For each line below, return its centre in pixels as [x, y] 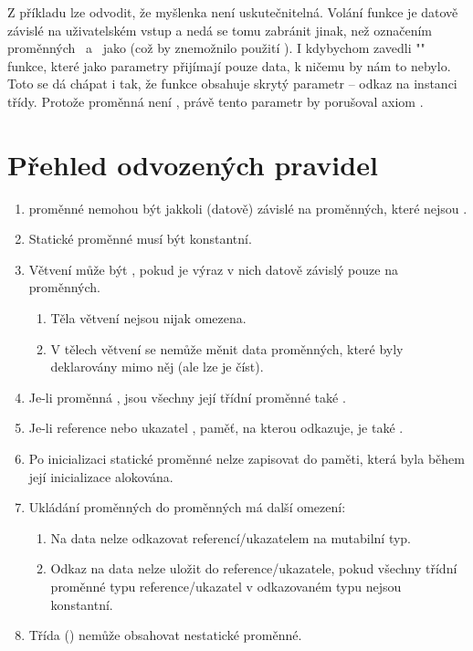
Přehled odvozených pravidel [193, 164]
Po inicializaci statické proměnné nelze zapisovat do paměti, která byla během [247, 459]
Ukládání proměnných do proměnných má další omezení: [187, 507]
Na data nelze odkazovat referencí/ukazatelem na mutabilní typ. [231, 537]
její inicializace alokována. [101, 476]
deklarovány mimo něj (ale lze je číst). [157, 367]
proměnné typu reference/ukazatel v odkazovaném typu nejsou [226, 586]
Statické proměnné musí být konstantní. [140, 239]
